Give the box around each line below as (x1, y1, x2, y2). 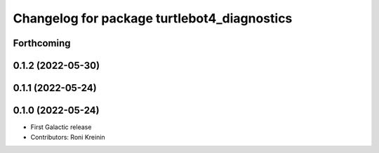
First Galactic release (30, 123, 92, 131)
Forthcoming (13, 37, 71, 49)
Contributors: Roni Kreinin (30, 133, 105, 141)
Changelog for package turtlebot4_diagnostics (13, 11, 293, 26)
